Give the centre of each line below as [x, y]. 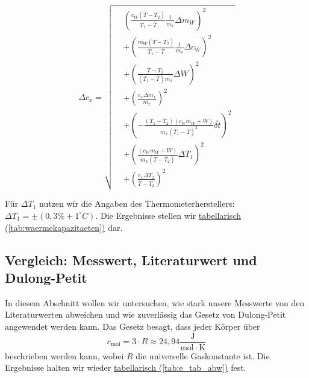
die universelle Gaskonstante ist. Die [203, 355]
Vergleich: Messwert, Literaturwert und [131, 260]
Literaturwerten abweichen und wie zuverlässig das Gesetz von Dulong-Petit [145, 314]
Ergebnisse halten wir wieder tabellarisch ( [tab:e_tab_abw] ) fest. [126, 367]
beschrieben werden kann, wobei [64, 355]
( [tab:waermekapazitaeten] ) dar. [64, 227]
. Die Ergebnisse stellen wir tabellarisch [168, 215]
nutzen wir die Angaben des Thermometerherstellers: [137, 203]
